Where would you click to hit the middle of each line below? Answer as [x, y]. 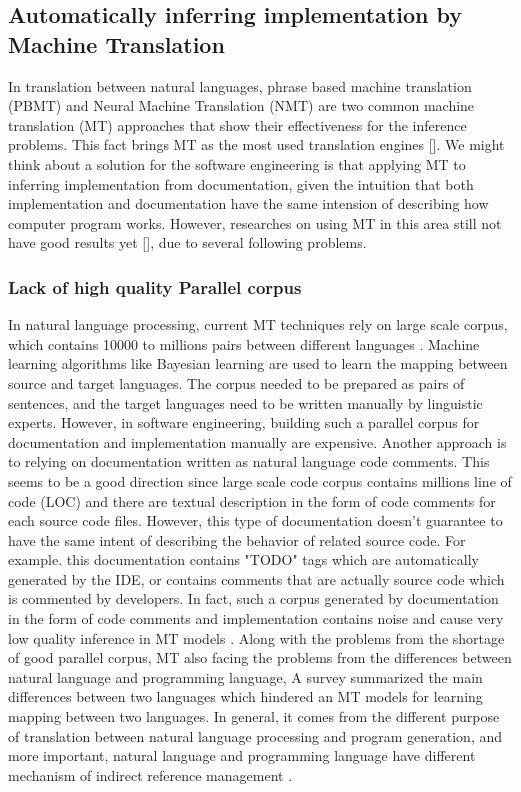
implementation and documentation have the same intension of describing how [248, 203]
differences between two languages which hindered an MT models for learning [245, 696]
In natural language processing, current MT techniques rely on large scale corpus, [258, 324]
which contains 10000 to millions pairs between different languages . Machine [244, 343]
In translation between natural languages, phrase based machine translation [240, 85]
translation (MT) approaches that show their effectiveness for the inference [237, 124]
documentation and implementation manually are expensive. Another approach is [257, 441]
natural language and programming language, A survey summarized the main [245, 676]
